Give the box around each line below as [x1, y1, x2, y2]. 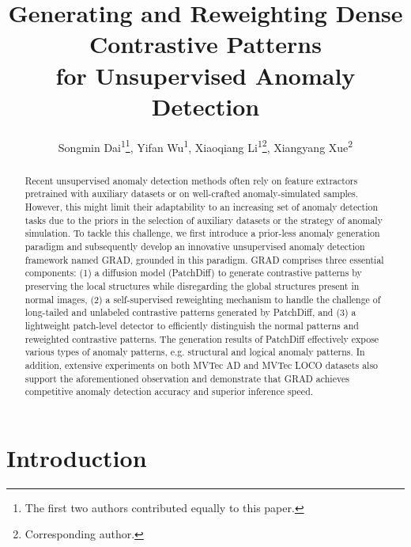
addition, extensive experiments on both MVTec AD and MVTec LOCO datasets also [25, 358, 379, 371]
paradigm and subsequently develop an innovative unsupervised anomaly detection [25, 240, 365, 253]
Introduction [6, 441, 147, 473]
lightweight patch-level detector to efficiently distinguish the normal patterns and [25, 318, 359, 332]
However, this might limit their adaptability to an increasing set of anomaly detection [25, 200, 378, 214]
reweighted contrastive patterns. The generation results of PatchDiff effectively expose [25, 332, 379, 345]
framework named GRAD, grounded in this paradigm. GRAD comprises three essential [25, 253, 384, 266]
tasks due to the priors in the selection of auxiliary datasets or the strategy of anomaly [25, 213, 383, 226]
